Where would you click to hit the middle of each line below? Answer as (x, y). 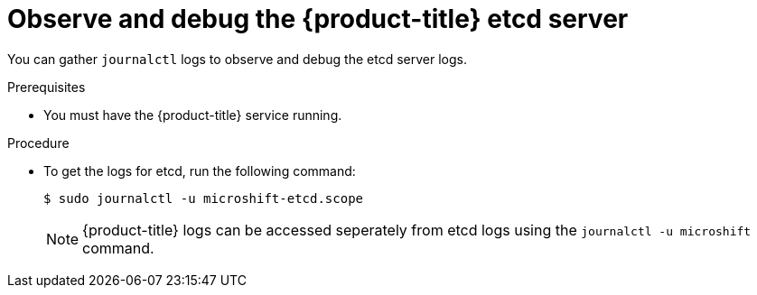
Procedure (38, 143)
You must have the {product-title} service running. (193, 115)
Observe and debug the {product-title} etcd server (318, 19)
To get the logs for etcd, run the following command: (200, 171)
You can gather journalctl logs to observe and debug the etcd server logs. (237, 59)
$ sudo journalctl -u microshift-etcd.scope (204, 198)
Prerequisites (47, 87)
